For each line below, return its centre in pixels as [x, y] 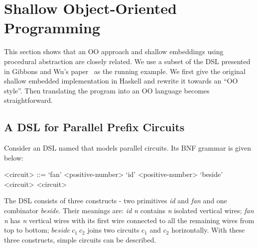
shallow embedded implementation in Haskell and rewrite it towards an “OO [121, 81]
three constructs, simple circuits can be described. [80, 239]
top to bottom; [27, 230]
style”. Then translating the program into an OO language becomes [107, 90]
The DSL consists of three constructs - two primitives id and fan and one [116, 201]
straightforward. [28, 100]
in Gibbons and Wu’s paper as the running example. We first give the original [125, 71]
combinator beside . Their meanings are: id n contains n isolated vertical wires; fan [129, 210]
